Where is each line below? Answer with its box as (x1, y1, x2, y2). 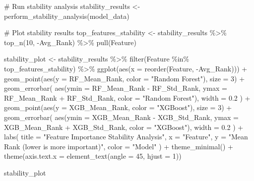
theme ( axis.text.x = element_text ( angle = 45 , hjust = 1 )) (4, 151, 182, 161)
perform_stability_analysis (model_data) (4, 10, 129, 21)
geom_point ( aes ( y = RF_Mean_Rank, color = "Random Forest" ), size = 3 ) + (4, 73, 245, 83)
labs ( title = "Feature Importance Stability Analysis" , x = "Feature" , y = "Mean (4, 131, 248, 142)
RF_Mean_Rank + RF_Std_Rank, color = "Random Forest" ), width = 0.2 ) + (4, 92, 251, 103)
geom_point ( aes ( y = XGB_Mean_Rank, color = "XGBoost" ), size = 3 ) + (4, 102, 232, 113)
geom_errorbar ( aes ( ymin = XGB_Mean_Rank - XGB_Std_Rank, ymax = (4, 112, 239, 122)
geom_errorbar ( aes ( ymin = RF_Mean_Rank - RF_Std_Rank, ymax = (4, 83, 227, 93)
